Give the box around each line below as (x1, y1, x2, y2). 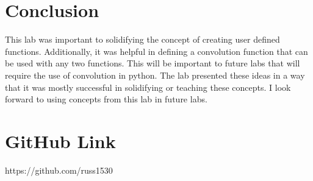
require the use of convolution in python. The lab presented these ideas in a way (5, 68, 305, 81)
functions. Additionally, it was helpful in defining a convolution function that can (5, 44, 308, 57)
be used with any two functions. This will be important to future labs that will (5, 57, 300, 69)
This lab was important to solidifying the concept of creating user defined (5, 33, 280, 46)
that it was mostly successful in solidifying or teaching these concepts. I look (5, 80, 291, 93)
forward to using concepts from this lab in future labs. (5, 93, 207, 105)
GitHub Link (5, 128, 116, 153)
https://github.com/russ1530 (5, 163, 113, 176)
